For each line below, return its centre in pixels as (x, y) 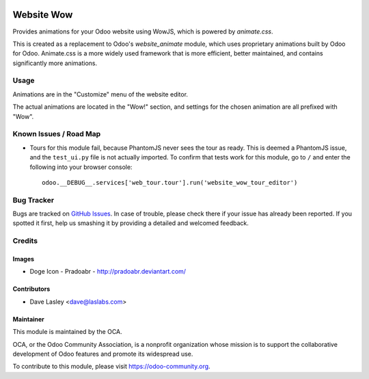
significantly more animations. (55, 63)
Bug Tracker (33, 200)
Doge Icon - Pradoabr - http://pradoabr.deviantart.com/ (108, 272)
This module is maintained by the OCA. (67, 332)
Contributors (31, 289)
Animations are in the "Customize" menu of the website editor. (100, 94)
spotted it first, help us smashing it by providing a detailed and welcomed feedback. (131, 223)
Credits (25, 241)
